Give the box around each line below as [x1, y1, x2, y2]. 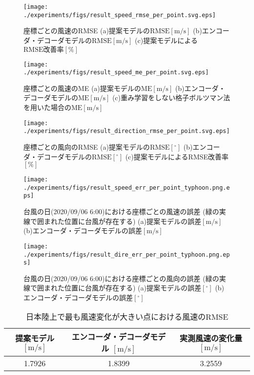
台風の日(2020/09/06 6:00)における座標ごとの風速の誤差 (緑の [23, 206, 219, 217]
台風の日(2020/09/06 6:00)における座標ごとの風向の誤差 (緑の [23, 273, 219, 283]
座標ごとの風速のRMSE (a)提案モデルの [23, 25, 150, 36]
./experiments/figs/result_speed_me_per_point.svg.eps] [23, 69, 209, 76]
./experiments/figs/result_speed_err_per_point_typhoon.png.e [23, 184, 230, 191]
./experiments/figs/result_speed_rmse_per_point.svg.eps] [23, 11, 216, 19]
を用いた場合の [23, 102, 71, 112]
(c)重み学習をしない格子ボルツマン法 [112, 92, 231, 103]
